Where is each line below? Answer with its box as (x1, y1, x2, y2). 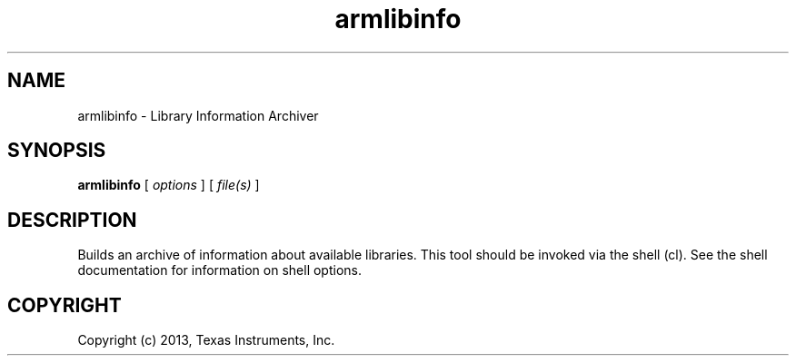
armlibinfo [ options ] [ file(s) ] (77, 177, 260, 193)
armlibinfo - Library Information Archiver (77, 107, 319, 123)
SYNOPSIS (7, 139, 106, 162)
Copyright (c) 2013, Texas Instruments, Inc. (77, 332, 335, 348)
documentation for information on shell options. (77, 262, 362, 279)
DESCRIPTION (7, 208, 137, 231)
